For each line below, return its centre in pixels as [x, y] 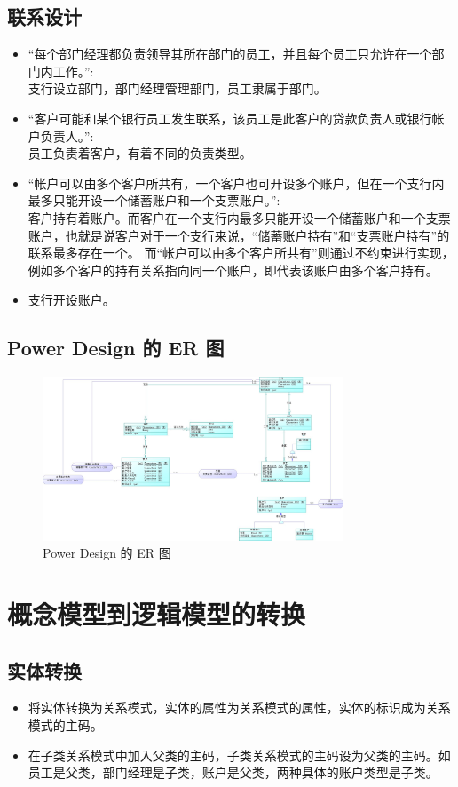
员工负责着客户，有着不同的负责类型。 [140, 153]
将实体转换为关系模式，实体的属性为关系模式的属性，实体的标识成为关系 [239, 708]
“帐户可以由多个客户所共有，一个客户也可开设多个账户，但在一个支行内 [236, 183]
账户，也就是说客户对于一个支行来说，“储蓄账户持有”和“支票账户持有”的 [239, 235]
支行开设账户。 [71, 300]
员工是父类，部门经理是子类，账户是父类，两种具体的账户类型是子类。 [233, 772]
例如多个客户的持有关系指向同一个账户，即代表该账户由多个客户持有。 [233, 270]
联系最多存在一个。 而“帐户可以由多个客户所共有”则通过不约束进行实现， [241, 253]
